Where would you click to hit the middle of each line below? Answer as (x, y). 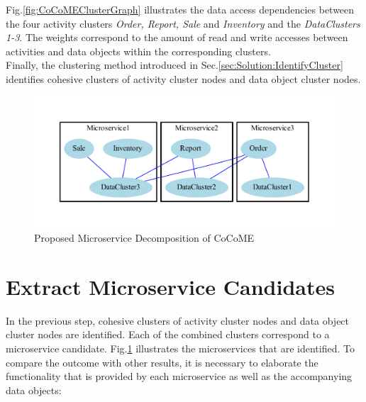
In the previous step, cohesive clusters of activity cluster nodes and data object (178, 320)
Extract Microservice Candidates (170, 286)
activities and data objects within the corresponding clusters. (138, 51)
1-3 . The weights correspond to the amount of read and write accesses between (177, 37)
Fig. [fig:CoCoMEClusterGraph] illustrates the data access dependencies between (180, 9)
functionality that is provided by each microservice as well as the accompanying (179, 376)
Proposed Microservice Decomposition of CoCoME (144, 238)
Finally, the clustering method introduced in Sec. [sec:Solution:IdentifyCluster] (174, 65)
